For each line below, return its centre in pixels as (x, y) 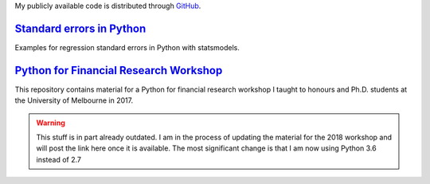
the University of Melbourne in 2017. (74, 100)
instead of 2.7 (59, 159)
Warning (51, 123)
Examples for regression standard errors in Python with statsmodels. (127, 47)
